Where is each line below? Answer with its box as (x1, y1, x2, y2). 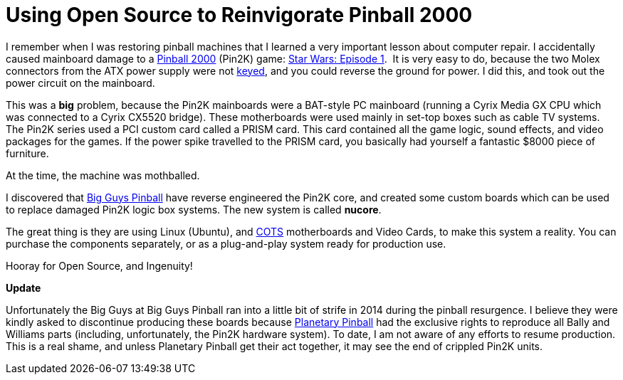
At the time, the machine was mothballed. (6, 169, 200, 181)
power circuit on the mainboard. (6, 76, 155, 89)
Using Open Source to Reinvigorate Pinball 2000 (6, 3, 473, 27)
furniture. (6, 147, 49, 159)
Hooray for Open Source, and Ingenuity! (6, 259, 193, 272)
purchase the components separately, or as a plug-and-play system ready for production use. (6, 237, 446, 250)
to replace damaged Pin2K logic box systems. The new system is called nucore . (6, 203, 382, 216)
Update (6, 281, 41, 294)
